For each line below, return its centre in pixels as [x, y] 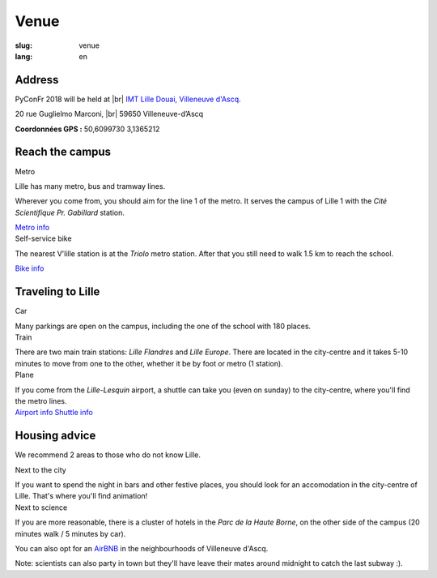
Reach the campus [63, 152]
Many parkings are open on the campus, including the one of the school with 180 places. [163, 326]
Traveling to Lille [57, 292]
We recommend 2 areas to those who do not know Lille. [108, 455]
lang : [24, 56]
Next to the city [40, 469]
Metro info [32, 228]
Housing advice [55, 436]
